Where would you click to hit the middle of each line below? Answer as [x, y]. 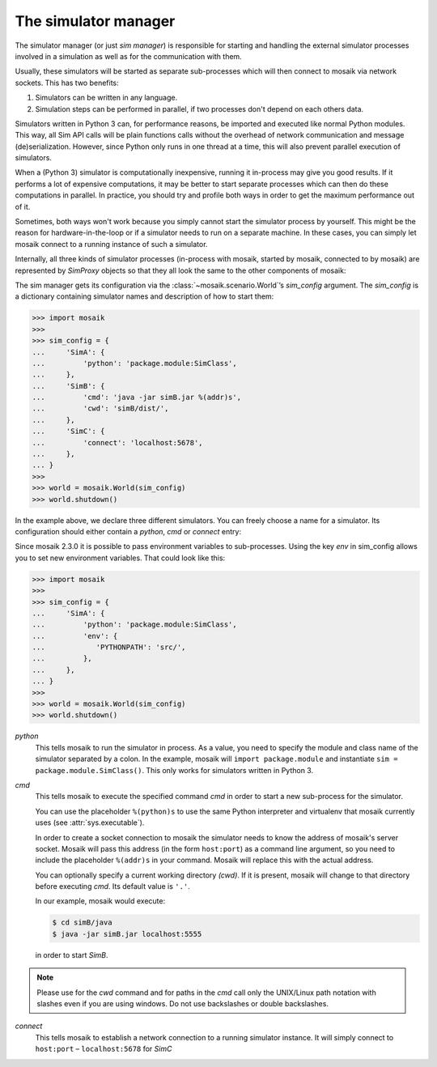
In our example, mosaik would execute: [100, 901]
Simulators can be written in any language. [106, 98]
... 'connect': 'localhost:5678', [117, 442]
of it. [23, 206]
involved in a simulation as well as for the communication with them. [128, 56]
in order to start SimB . [72, 954]
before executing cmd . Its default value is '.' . [112, 886]
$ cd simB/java [82, 922]
